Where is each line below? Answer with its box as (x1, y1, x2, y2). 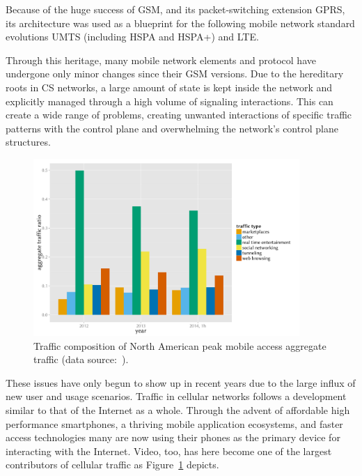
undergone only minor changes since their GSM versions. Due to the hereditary (6, 66, 344, 81)
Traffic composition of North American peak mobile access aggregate (33, 338, 326, 353)
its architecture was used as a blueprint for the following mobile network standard (6, 15, 355, 30)
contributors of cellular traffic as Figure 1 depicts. (6, 457, 219, 472)
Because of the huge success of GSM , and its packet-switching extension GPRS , (6, 2, 345, 16)
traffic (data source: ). (33, 352, 129, 367)
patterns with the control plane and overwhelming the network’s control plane (6, 121, 338, 135)
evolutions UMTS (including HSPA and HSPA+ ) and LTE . (6, 29, 259, 44)
